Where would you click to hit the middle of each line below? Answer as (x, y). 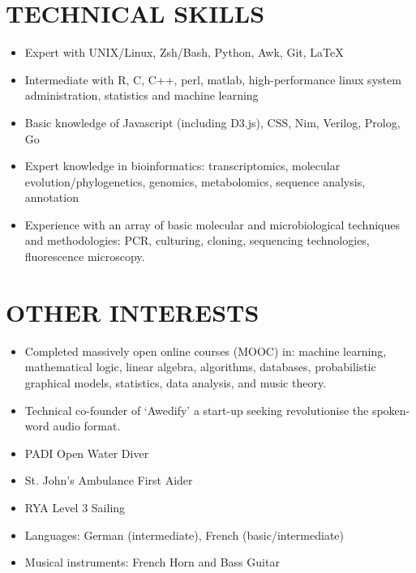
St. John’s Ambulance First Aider (109, 480)
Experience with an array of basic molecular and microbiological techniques (212, 224)
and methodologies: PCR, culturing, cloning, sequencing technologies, (197, 240)
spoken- (391, 410)
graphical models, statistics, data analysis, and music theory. (176, 382)
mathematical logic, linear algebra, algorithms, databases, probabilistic (200, 367)
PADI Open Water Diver (87, 453)
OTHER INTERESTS (133, 312)
